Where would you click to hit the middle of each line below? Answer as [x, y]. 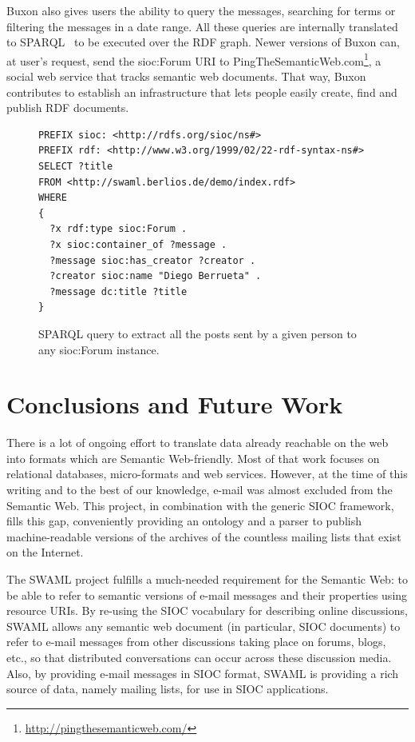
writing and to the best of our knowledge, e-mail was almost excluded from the [200, 490]
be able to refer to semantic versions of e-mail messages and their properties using [207, 594]
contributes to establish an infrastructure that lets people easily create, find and [202, 92]
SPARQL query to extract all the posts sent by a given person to [198, 333]
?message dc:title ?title [119, 291]
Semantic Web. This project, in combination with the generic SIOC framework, [200, 505]
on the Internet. [45, 552]
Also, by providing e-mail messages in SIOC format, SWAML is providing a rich [203, 673]
